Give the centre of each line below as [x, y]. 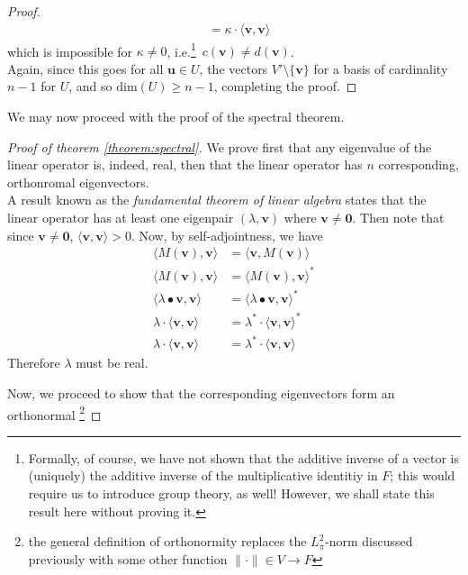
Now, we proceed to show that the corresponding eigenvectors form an [201, 392]
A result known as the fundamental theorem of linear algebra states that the [217, 200]
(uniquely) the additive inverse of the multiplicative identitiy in [203, 475]
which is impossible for [70, 51]
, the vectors [234, 68]
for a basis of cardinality [381, 68]
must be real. [112, 363]
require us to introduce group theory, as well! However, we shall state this [231, 493]
